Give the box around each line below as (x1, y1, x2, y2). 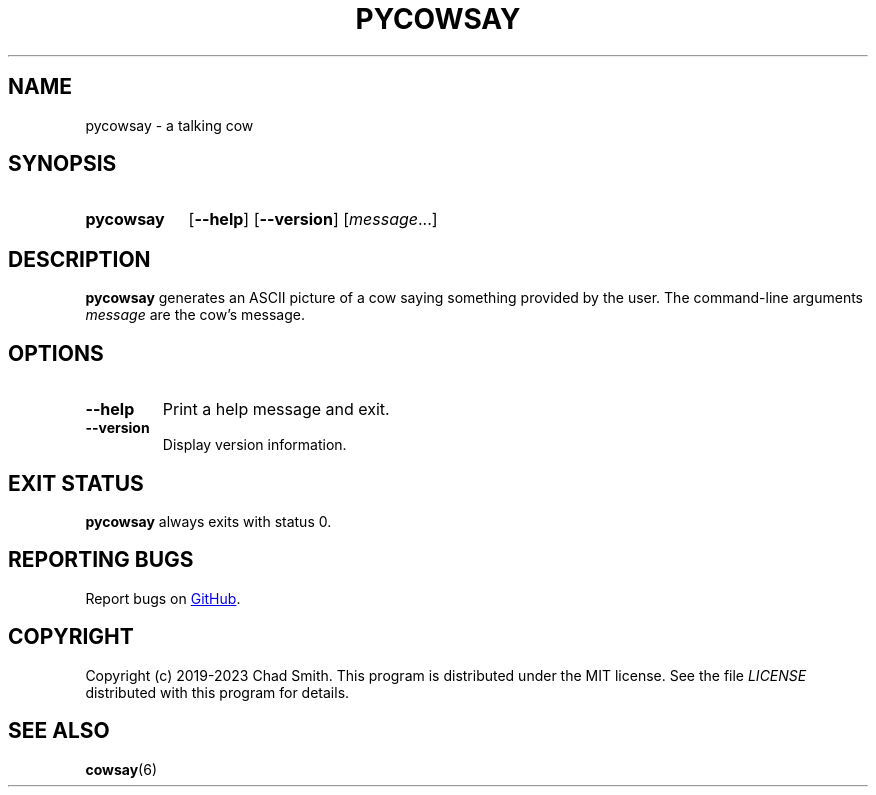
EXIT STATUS (8, 470, 144, 496)
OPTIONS (8, 340, 104, 366)
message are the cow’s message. (85, 306, 305, 324)
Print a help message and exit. (162, 399, 390, 420)
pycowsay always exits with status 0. (85, 512, 332, 530)
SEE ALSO (8, 718, 110, 744)
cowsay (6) (85, 760, 157, 778)
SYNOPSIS (8, 151, 117, 177)
